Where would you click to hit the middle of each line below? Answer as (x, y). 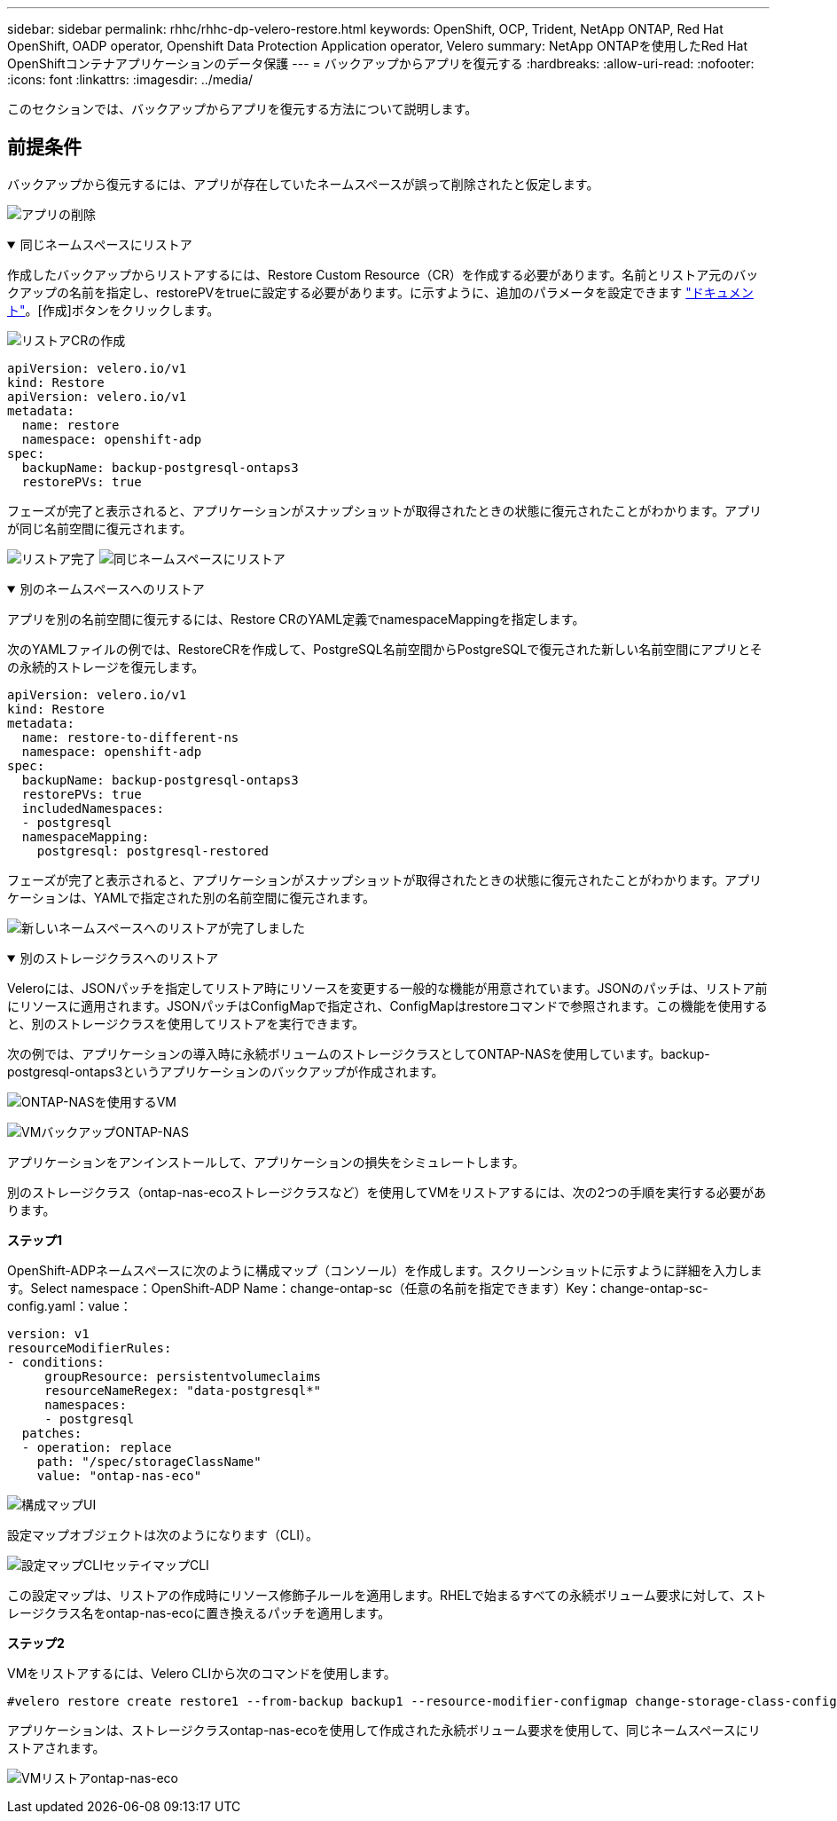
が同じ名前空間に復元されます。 (100, 528)
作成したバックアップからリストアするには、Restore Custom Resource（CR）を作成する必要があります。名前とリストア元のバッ (383, 274)
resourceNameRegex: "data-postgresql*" (183, 1390)
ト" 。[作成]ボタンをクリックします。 (113, 310)
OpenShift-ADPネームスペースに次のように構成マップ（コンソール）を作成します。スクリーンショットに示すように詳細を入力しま (385, 1270)
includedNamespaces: (93, 808)
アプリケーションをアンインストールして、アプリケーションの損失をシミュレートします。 (266, 1162)
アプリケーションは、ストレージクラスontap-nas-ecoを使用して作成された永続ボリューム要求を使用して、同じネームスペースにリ (384, 1730)
